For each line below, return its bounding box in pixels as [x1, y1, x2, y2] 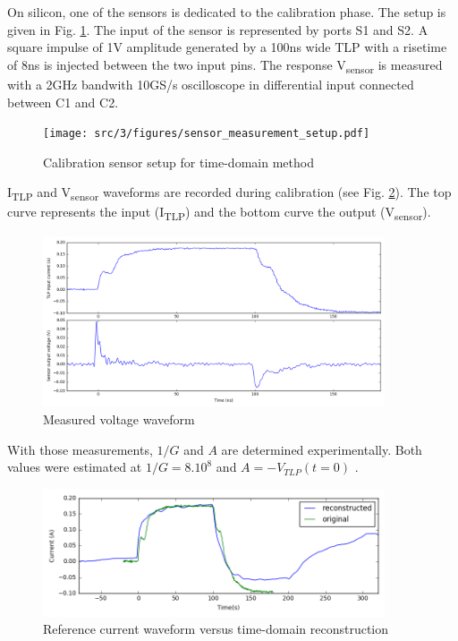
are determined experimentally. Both [221, 440, 422, 458]
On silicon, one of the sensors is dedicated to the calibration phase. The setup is [7, 3, 446, 21]
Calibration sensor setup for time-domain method [43, 152, 314, 171]
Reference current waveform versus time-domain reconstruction [43, 620, 389, 638]
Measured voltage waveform [43, 409, 195, 428]
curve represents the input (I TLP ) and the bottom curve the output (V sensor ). [7, 202, 431, 224]
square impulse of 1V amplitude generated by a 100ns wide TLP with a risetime [7, 38, 447, 56]
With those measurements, [7, 440, 153, 458]
